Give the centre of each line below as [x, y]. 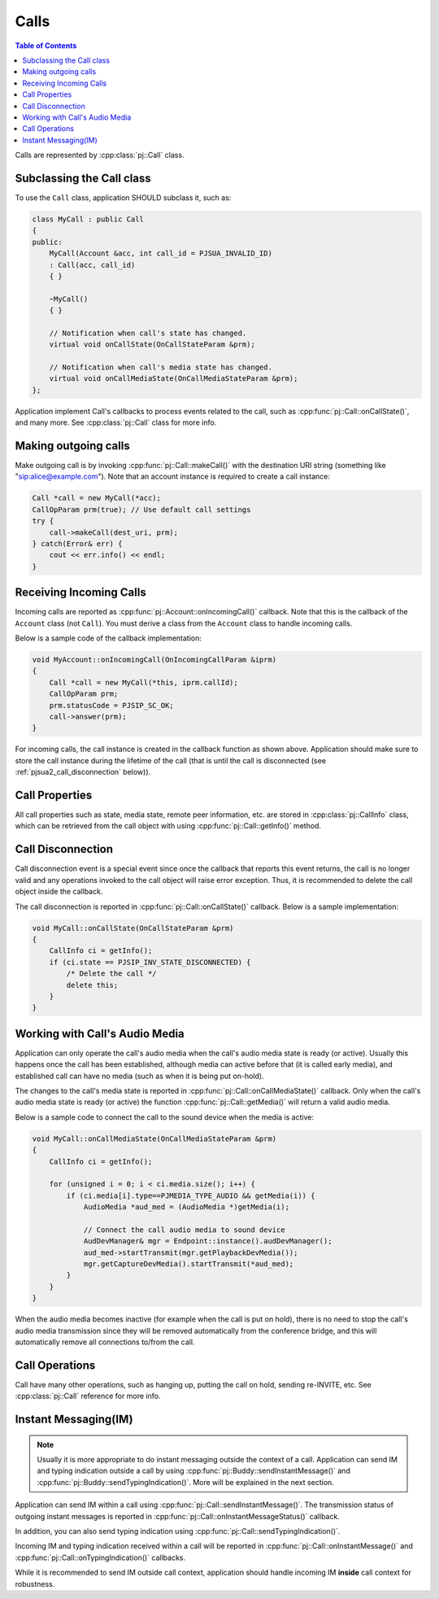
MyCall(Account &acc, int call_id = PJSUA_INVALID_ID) [161, 253]
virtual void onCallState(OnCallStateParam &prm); [152, 345]
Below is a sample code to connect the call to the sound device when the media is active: [165, 1117]
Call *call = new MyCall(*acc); [97, 498]
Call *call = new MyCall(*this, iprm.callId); [144, 682]
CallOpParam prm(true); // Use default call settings [141, 509]
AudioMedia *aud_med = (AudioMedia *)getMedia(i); [187, 1207]
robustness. [35, 1584]
